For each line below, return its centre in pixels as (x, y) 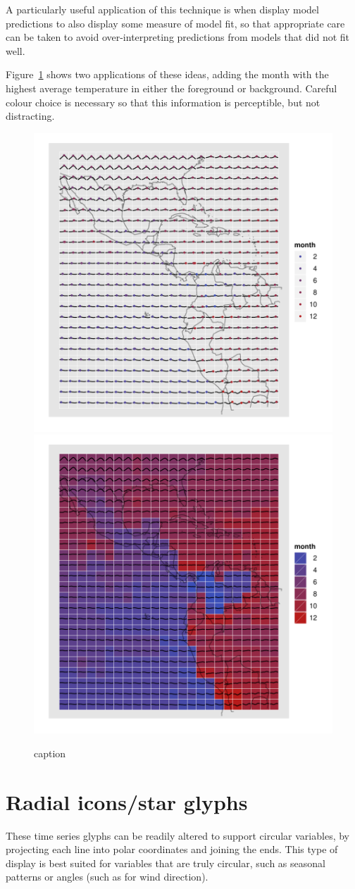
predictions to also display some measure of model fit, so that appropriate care (175, 23)
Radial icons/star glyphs (127, 801)
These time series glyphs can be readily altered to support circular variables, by (177, 835)
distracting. (30, 116)
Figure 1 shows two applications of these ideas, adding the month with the (167, 74)
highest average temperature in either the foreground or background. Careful (172, 88)
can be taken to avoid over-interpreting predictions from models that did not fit (178, 37)
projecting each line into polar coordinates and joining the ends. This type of (172, 849)
